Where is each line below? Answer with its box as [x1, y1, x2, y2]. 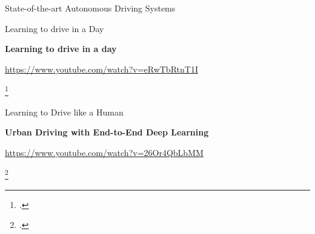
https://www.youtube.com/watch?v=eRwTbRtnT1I [5, 62, 198, 75]
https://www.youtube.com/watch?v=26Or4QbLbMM [5, 146, 204, 158]
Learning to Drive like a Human [5, 105, 124, 118]
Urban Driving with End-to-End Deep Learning [5, 126, 209, 138]
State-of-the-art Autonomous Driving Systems [5, 2, 176, 14]
